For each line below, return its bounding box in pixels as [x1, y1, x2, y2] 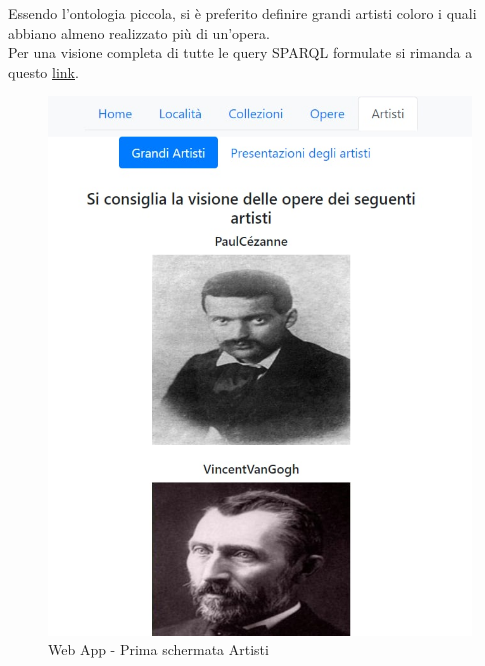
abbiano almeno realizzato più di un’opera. [8, 22, 270, 43]
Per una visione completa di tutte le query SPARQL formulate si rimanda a [8, 42, 473, 63]
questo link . [8, 61, 79, 82]
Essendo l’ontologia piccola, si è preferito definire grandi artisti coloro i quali [8, 3, 477, 23]
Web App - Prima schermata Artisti [48, 639, 269, 660]
